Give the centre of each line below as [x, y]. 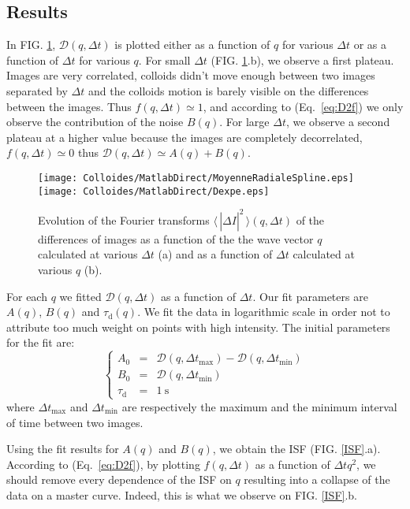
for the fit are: [41, 342]
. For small [164, 59]
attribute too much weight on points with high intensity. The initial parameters [198, 327]
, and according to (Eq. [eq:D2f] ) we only [303, 106]
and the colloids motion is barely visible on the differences [228, 90]
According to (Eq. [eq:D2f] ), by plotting [103, 464]
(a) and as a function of [215, 254]
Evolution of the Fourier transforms [124, 219]
